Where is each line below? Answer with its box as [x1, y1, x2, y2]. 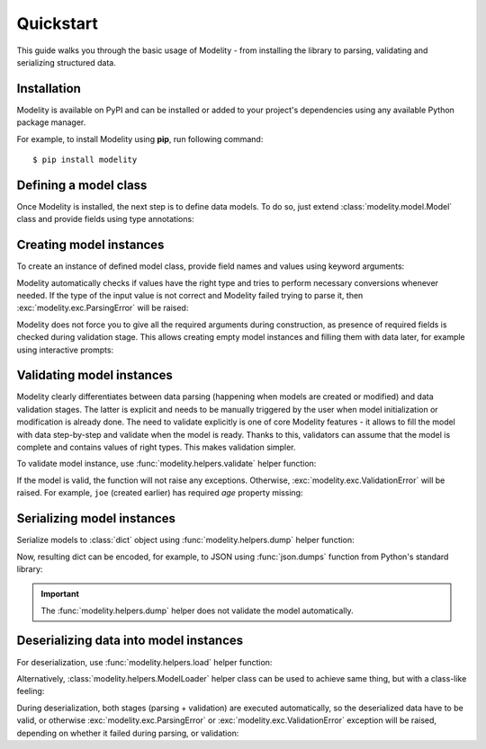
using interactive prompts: [16, 344, 114, 355]
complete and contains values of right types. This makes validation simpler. [16, 441, 296, 453]
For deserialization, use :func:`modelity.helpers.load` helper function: [16, 656, 273, 667]
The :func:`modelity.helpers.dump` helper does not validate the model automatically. [40, 605, 355, 616]
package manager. [16, 117, 86, 128]
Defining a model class [16, 177, 148, 192]
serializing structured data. [16, 57, 116, 67]
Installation [16, 81, 81, 96]
